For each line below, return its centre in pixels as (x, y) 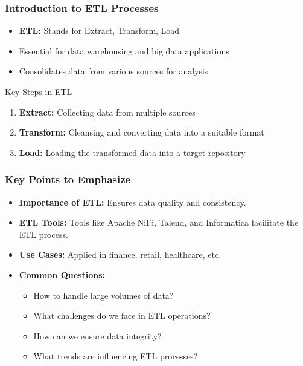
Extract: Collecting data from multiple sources (107, 112)
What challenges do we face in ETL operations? (122, 315)
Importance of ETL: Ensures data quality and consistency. (132, 202)
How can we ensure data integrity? (97, 335)
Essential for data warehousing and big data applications (124, 51)
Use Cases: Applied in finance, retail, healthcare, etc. (120, 254)
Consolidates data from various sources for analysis (113, 71)
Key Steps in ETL (39, 91)
